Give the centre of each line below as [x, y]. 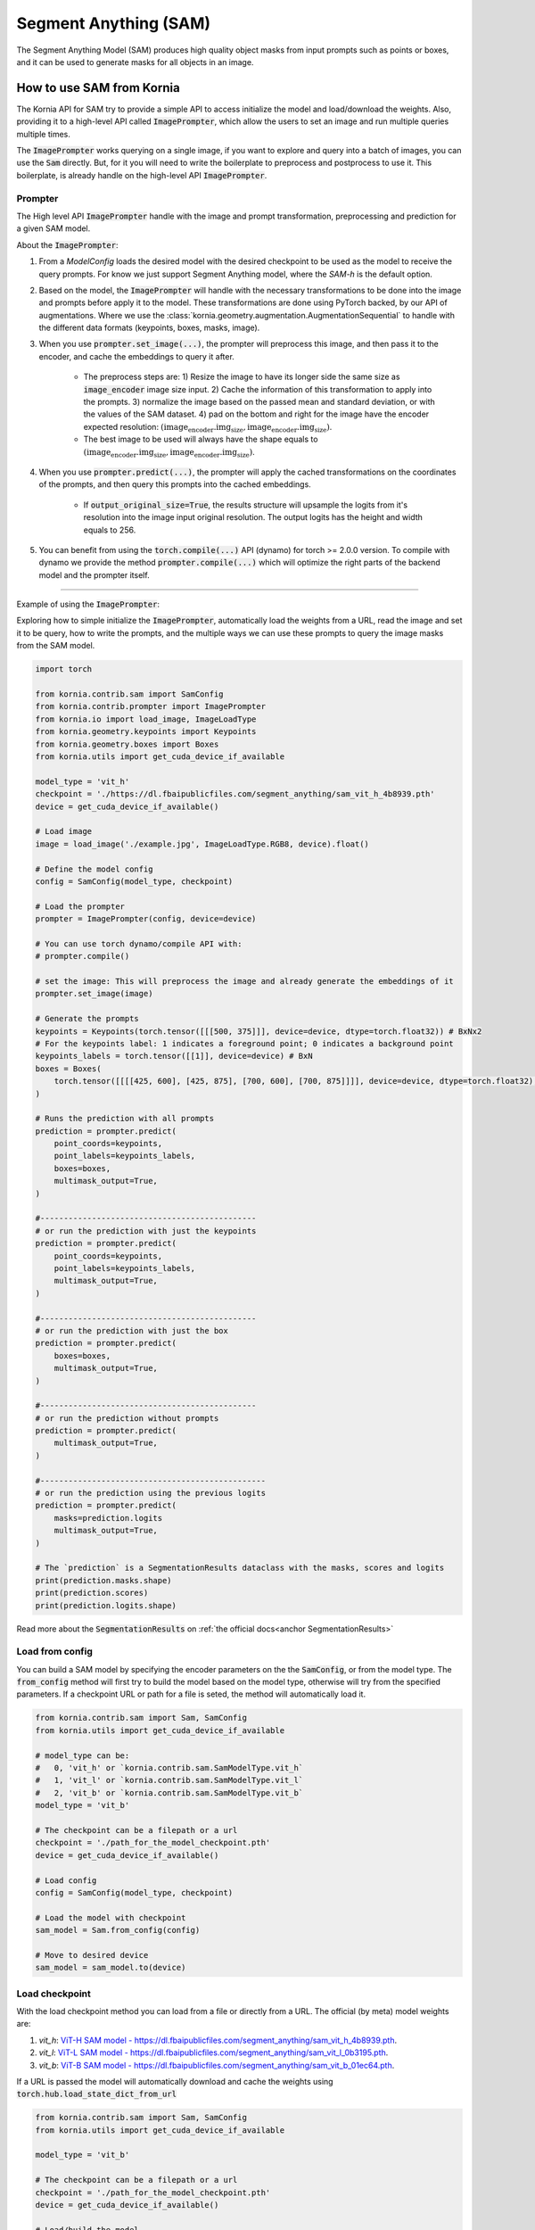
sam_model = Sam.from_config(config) [118, 1930]
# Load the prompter [80, 906]
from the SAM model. [56, 646]
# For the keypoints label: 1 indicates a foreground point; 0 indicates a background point [244, 1043]
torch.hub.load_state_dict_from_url [97, 2094]
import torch [64, 669]
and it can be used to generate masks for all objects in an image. [135, 62]
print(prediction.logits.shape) [106, 1605]
